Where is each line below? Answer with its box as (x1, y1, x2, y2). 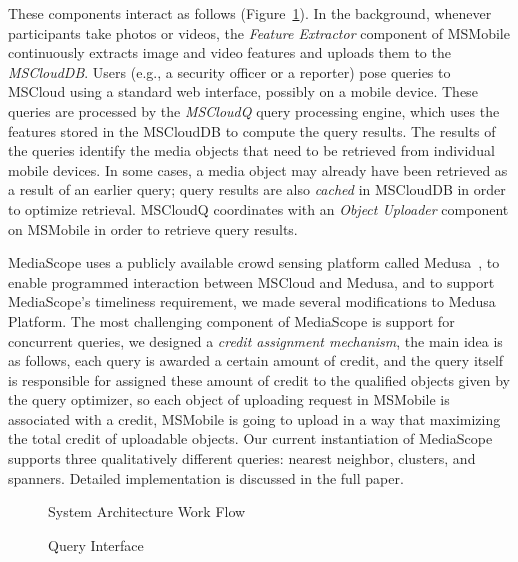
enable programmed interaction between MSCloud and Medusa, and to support (8, 271, 495, 292)
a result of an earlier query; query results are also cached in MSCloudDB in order (8, 179, 506, 200)
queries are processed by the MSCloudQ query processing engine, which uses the (8, 100, 500, 121)
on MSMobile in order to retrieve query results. (8, 218, 298, 239)
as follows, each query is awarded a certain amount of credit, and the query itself (8, 350, 504, 371)
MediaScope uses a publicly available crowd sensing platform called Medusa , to (8, 252, 500, 273)
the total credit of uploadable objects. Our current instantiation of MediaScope (8, 428, 493, 449)
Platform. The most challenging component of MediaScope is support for (8, 310, 455, 331)
